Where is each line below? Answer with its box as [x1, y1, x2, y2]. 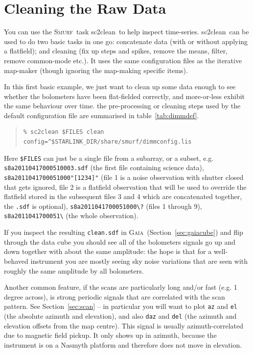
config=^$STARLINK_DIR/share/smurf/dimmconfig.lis [23, 138, 192, 146]
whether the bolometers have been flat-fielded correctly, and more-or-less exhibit [4, 91, 245, 101]
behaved [4, 255, 28, 266]
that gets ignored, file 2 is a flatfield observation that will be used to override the [4, 181, 247, 192]
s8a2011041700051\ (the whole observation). [4, 210, 138, 221]
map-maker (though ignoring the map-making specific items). [4, 65, 188, 75]
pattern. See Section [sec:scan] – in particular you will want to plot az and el [4, 301, 237, 311]
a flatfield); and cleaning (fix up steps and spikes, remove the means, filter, [4, 46, 228, 56]
